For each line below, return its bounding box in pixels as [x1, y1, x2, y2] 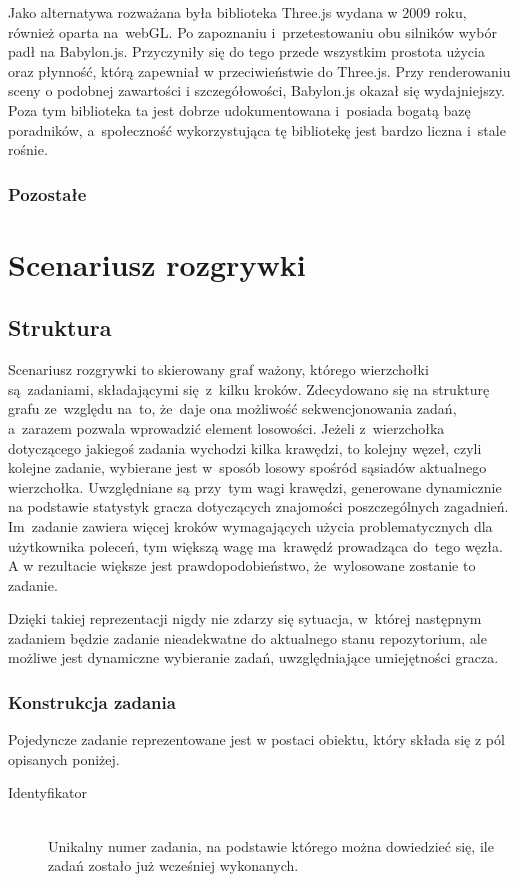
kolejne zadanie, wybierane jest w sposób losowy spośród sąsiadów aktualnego [8, 457, 487, 478]
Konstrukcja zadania [8, 690, 176, 714]
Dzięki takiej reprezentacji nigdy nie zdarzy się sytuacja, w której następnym [8, 608, 482, 629]
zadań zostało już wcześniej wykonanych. [48, 855, 299, 876]
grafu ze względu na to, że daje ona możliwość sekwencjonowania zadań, [8, 398, 457, 419]
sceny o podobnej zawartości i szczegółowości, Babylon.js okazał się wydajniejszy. [8, 80, 506, 101]
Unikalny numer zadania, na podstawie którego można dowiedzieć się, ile [48, 835, 494, 856]
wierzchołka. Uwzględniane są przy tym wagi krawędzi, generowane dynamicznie [8, 476, 502, 497]
